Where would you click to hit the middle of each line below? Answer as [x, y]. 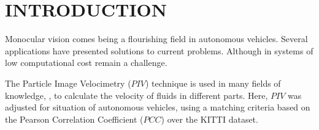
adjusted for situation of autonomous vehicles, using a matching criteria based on [158, 107]
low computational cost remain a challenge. [86, 63]
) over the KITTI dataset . [209, 119]
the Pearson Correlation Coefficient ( [74, 119]
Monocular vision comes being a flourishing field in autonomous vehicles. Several [156, 39]
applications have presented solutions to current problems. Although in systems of [159, 50]
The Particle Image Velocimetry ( [68, 83]
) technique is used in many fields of [213, 83]
